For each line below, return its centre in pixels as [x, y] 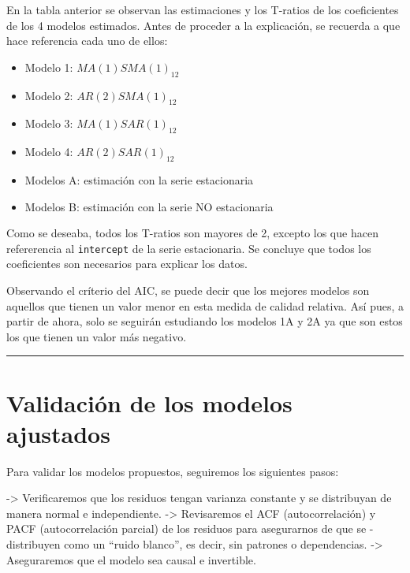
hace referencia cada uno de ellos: [87, 41]
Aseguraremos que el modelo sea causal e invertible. [131, 559]
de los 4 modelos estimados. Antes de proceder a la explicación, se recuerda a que [203, 25]
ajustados [58, 433]
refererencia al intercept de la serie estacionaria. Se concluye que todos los [189, 248]
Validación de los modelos [149, 402]
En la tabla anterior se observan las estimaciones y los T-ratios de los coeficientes [203, 9]
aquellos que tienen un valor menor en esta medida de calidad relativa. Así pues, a [205, 305]
